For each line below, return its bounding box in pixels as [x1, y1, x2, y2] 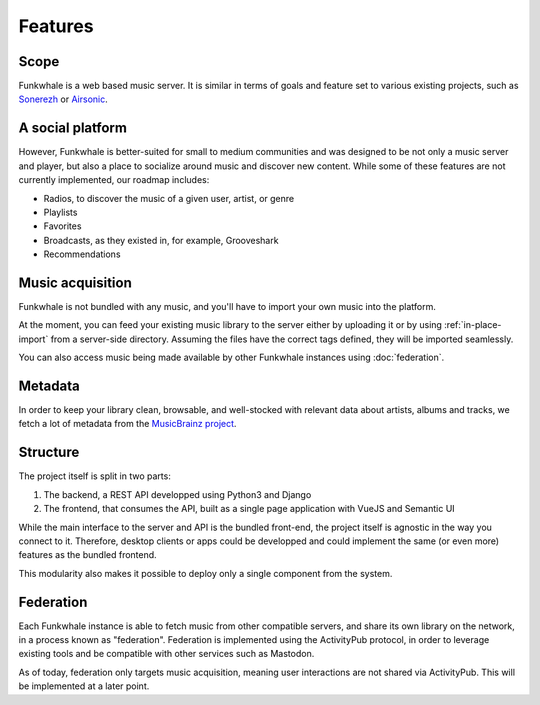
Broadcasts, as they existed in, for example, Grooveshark [43, 234, 279, 246]
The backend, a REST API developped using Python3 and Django [43, 488, 312, 500]
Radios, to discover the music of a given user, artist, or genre [43, 192, 295, 204]
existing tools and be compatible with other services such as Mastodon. [18, 648, 315, 660]
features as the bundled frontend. [18, 549, 157, 561]
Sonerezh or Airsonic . [18, 93, 109, 105]
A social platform [18, 120, 127, 137]
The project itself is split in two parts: [18, 470, 172, 482]
